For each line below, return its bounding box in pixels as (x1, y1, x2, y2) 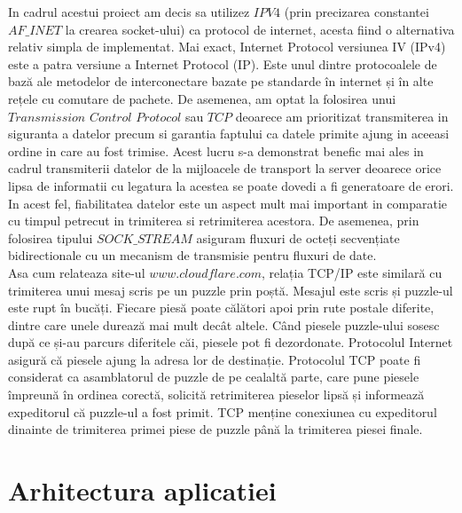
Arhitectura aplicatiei (8, 472, 277, 509)
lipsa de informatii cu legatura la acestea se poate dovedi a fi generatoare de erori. (8, 176, 454, 194)
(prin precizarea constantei (284, 3, 429, 20)
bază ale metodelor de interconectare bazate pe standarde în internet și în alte (8, 72, 434, 91)
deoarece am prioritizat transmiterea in (235, 107, 449, 125)
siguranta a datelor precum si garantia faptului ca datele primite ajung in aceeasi (8, 124, 450, 143)
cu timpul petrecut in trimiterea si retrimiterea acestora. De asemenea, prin (8, 211, 419, 230)
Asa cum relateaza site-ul (8, 263, 145, 281)
